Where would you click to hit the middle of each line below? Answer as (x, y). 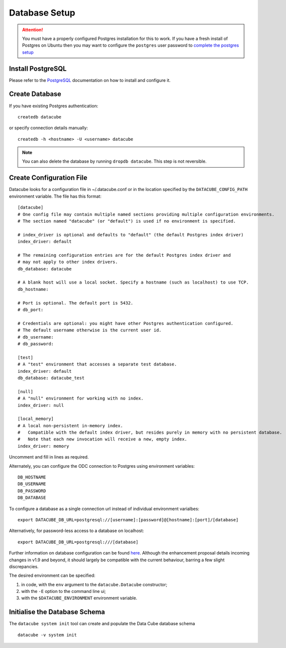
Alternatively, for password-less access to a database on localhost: (76, 531)
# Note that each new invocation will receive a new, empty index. (103, 439)
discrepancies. (24, 566)
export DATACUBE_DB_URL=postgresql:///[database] (78, 542)
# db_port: (31, 310)
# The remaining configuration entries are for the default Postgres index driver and (124, 255)
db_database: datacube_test (51, 378)
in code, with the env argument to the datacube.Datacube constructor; (94, 584)
